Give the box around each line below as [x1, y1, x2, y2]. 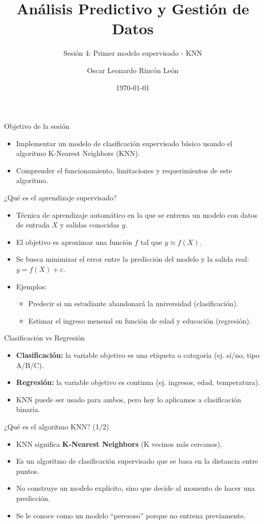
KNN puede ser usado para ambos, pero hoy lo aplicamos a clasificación [16, 394, 242, 404]
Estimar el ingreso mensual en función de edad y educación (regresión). [28, 315, 251, 326]
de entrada [16, 219, 50, 230]
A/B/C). [16, 359, 44, 370]
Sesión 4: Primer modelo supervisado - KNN [63, 48, 202, 58]
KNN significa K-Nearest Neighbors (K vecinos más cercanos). [16, 438, 222, 449]
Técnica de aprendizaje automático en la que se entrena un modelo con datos [16, 209, 257, 220]
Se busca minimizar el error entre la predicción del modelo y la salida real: [16, 254, 249, 264]
